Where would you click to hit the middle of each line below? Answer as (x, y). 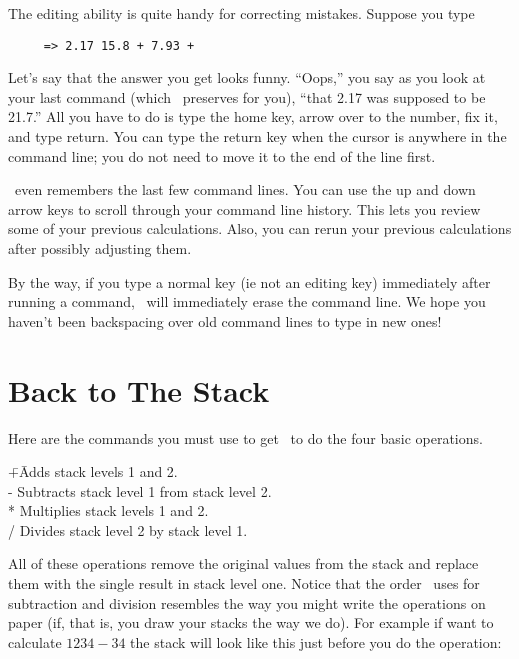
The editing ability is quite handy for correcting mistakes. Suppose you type (241, 13)
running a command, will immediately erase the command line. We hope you (247, 301)
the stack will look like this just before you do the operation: (316, 641)
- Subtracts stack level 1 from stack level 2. (140, 490)
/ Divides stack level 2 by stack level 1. (128, 529)
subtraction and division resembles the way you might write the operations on (247, 602)
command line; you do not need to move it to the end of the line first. (222, 155)
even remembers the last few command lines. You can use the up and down (245, 189)
